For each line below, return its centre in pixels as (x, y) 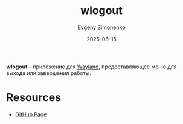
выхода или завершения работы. (49, 73)
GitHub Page (31, 114)
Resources (34, 98)
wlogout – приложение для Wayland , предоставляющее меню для (91, 67)
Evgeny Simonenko (101, 27)
